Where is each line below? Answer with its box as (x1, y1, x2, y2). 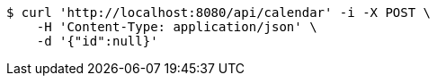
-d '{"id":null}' (36, 34, 158, 48)
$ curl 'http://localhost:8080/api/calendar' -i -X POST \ (6, 5, 432, 20)
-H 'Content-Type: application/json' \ (36, 20, 317, 34)
